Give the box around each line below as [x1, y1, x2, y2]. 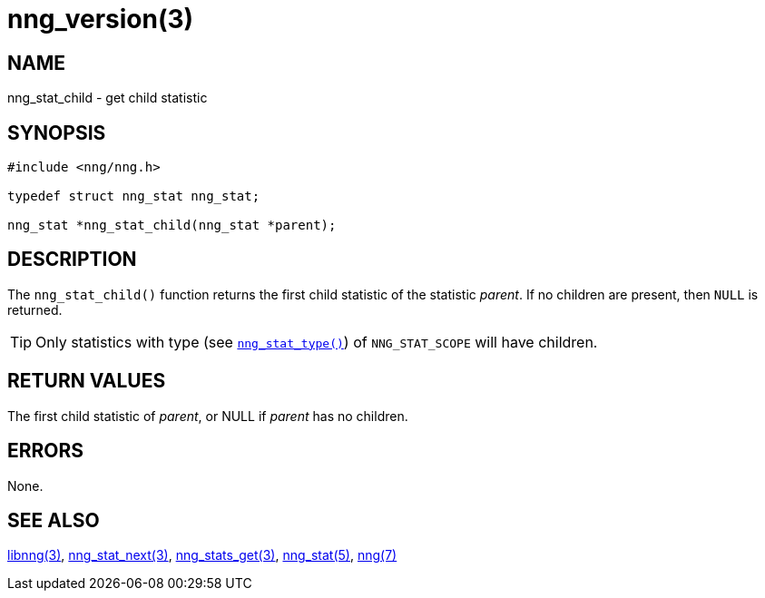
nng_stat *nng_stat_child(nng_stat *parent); [7, 218, 337, 233]
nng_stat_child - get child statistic [7, 90, 208, 106]
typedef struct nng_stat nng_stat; [7, 189, 260, 204]
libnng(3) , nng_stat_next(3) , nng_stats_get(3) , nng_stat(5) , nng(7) [7, 547, 397, 564]
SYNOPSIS [7, 121, 106, 144]
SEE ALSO [7, 508, 100, 532]
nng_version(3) [7, 4, 194, 34]
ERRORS [7, 439, 84, 463]
